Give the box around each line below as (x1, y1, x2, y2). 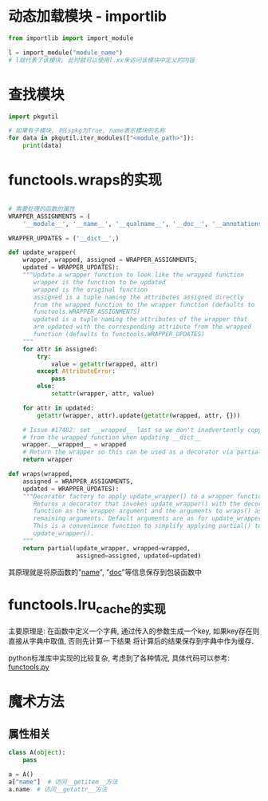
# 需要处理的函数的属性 (8, 204, 76, 212)
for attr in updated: (22, 404, 94, 412)
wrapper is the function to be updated (33, 278, 166, 286)
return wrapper (22, 456, 73, 464)
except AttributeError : (37, 367, 116, 375)
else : (37, 383, 56, 391)
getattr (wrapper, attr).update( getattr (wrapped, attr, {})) (37, 411, 241, 419)
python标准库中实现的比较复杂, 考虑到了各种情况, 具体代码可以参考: (8, 653, 230, 663)
